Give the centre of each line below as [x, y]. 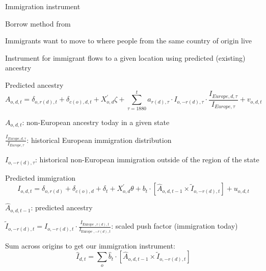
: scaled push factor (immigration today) [175, 226]
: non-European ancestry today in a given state [96, 122]
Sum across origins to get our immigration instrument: [90, 245]
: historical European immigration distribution [99, 140]
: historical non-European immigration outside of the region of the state [147, 159]
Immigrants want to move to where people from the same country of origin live [129, 41]
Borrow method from [38, 23]
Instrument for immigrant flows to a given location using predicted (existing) [125, 57]
